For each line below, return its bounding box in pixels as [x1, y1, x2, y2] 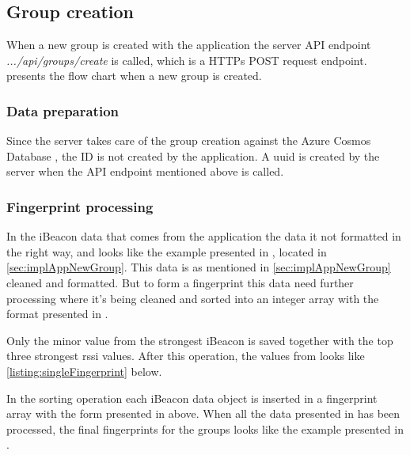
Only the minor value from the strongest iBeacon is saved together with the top [6, 332, 393, 348]
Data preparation [6, 100, 120, 120]
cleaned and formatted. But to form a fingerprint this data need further [6, 274, 354, 290]
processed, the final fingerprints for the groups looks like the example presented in [6, 420, 404, 437]
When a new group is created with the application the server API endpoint [6, 36, 371, 53]
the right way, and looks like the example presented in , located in [6, 243, 327, 260]
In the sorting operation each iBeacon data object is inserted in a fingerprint [6, 389, 378, 406]
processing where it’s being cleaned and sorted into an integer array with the [6, 290, 379, 306]
